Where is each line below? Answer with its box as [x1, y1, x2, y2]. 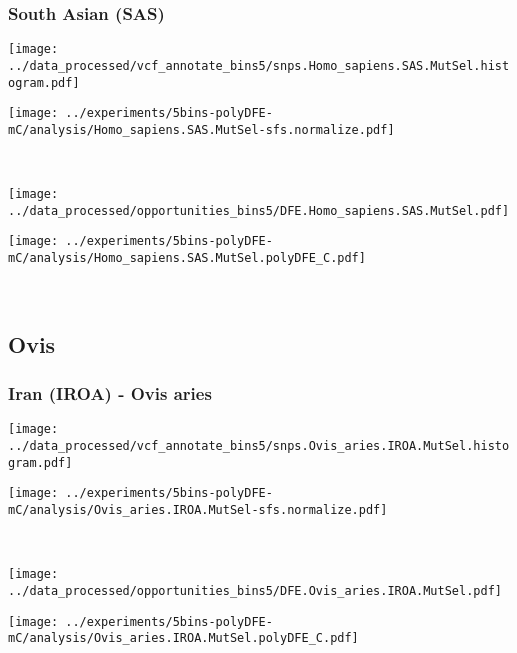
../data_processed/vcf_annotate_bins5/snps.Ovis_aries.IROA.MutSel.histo [8, 438, 510, 453]
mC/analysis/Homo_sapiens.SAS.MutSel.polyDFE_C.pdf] [8, 251, 366, 266]
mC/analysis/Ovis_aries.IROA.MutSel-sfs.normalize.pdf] [8, 502, 388, 517]
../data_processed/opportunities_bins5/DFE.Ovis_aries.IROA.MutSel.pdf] [8, 583, 502, 598]
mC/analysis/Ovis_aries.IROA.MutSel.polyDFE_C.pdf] [8, 631, 359, 646]
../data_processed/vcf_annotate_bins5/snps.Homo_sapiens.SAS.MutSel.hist [8, 58, 510, 73]
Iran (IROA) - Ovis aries [8, 381, 212, 406]
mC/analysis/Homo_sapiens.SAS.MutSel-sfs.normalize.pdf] [8, 122, 395, 137]
